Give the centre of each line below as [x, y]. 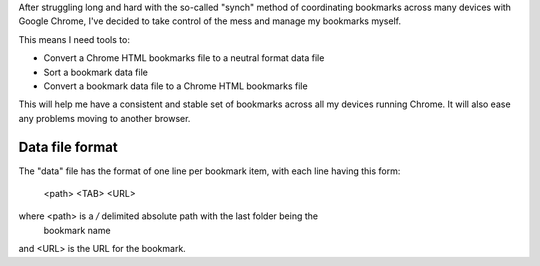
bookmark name [77, 230]
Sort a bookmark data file [96, 72]
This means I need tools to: [74, 39]
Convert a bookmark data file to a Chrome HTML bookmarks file [176, 86]
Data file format [68, 146]
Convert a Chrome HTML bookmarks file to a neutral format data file [184, 58]
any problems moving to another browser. [104, 118]
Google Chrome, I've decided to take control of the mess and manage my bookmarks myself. [210, 21]
